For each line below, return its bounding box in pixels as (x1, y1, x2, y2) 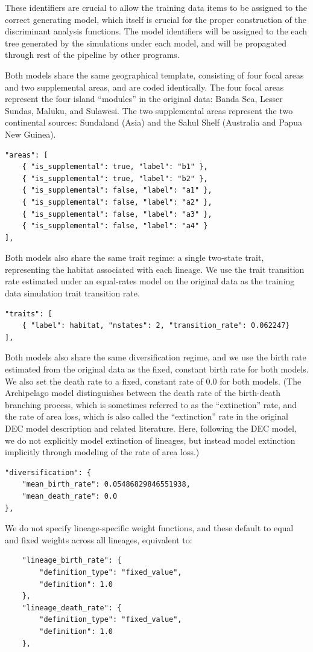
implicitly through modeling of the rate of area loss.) (5, 446, 200, 458)
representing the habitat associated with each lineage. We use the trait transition (5, 263, 305, 275)
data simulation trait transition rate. (5, 287, 140, 299)
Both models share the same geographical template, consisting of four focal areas (5, 68, 304, 81)
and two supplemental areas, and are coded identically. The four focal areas (5, 80, 284, 93)
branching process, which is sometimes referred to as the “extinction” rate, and (5, 398, 297, 411)
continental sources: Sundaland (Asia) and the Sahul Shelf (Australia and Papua (5, 116, 302, 129)
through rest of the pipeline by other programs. (5, 48, 180, 61)
